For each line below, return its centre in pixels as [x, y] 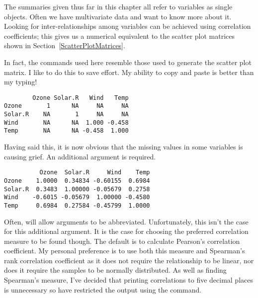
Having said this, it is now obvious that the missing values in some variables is [124, 147]
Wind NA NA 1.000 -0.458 [66, 122]
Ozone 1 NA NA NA [66, 106]
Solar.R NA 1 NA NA [66, 114]
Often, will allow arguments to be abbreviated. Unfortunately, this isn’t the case [126, 221]
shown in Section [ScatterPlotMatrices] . [65, 45]
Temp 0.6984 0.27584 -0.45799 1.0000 [77, 205]
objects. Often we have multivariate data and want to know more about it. [118, 16]
